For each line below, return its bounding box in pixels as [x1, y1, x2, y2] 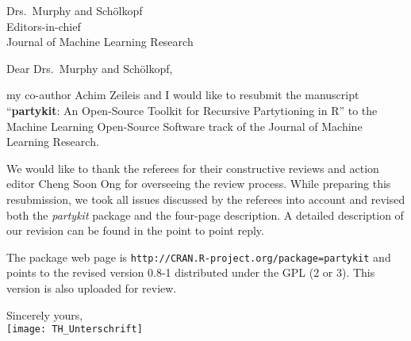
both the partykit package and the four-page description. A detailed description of [6, 206, 404, 223]
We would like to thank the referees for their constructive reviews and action [6, 159, 379, 176]
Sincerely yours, [6, 306, 83, 323]
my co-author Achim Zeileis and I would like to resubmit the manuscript [6, 86, 359, 103]
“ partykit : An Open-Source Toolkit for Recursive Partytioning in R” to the [6, 102, 378, 118]
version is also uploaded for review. [6, 279, 177, 296]
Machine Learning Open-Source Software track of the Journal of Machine [6, 117, 363, 134]
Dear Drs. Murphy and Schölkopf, [6, 59, 173, 76]
